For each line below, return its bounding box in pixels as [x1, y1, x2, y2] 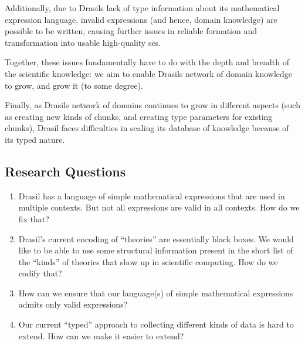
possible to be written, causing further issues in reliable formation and [5, 25, 257, 37]
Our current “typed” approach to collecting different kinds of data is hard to [18, 318, 294, 330]
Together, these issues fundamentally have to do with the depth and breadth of [5, 56, 289, 68]
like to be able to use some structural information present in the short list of [18, 244, 293, 256]
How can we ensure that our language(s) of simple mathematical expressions [18, 286, 293, 299]
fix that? [18, 212, 49, 225]
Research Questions [5, 162, 126, 180]
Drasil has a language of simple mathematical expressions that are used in [18, 189, 285, 202]
